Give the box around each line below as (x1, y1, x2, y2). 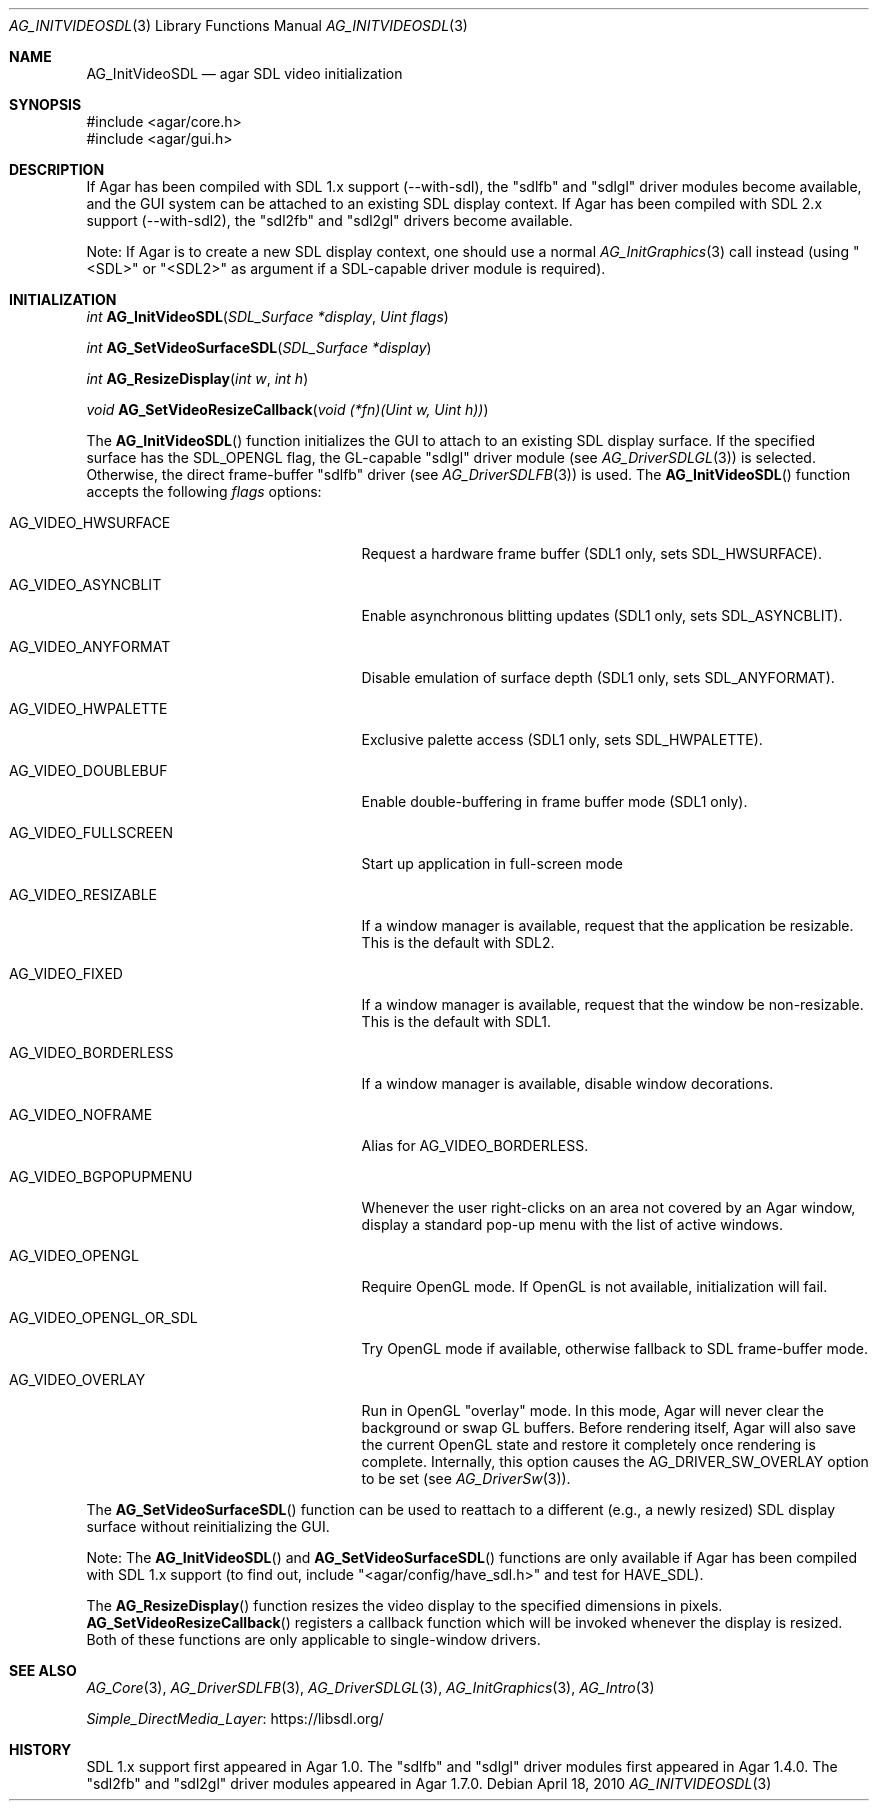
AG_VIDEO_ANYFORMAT (9, 638, 171, 655)
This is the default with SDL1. (361, 1013, 551, 1030)
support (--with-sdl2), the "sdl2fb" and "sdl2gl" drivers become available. (86, 212, 573, 229)
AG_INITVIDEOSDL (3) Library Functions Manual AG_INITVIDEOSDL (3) (9, 17, 468, 34)
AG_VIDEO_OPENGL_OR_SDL (9, 1309, 198, 1326)
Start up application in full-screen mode (361, 855, 623, 872)
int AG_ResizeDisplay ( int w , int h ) (86, 370, 309, 387)
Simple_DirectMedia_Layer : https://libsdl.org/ (86, 1710, 384, 1727)
